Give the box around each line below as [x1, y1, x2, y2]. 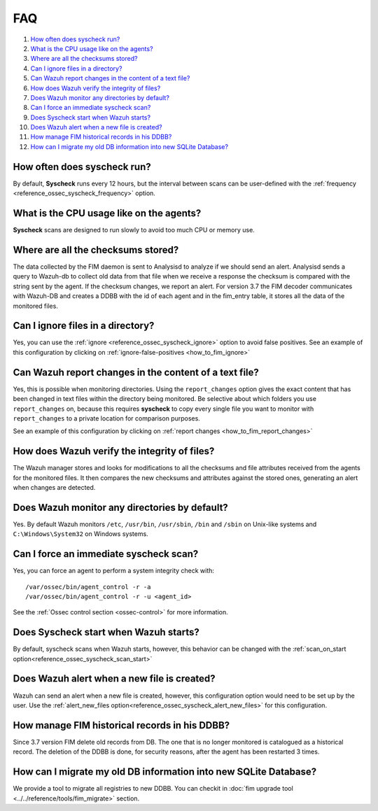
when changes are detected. [13, 483, 96, 491]
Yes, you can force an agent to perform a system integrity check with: [13, 567, 215, 575]
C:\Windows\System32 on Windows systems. [13, 530, 148, 538]
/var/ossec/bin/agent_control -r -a [25, 583, 151, 591]
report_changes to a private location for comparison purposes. [13, 414, 201, 423]
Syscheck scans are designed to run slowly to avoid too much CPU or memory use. [13, 226, 255, 234]
